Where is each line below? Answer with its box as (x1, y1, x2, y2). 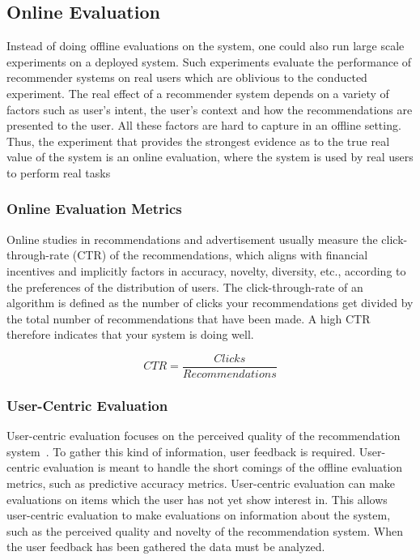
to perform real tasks (6, 164, 111, 181)
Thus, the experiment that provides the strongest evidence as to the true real (6, 132, 390, 149)
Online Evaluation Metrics (6, 199, 182, 219)
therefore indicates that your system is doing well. (6, 326, 254, 343)
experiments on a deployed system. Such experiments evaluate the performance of (6, 53, 412, 70)
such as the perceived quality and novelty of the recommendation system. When (6, 522, 403, 539)
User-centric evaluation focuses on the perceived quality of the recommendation (6, 427, 401, 444)
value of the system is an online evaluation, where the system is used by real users (6, 148, 414, 165)
